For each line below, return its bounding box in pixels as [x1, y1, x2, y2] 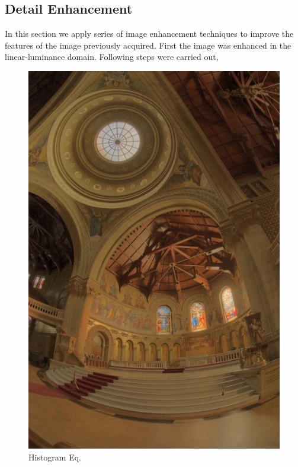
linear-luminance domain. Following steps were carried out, [5, 50, 219, 63]
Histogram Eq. [28, 450, 81, 463]
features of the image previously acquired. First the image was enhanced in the [5, 39, 291, 51]
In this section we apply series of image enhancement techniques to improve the [5, 27, 294, 40]
